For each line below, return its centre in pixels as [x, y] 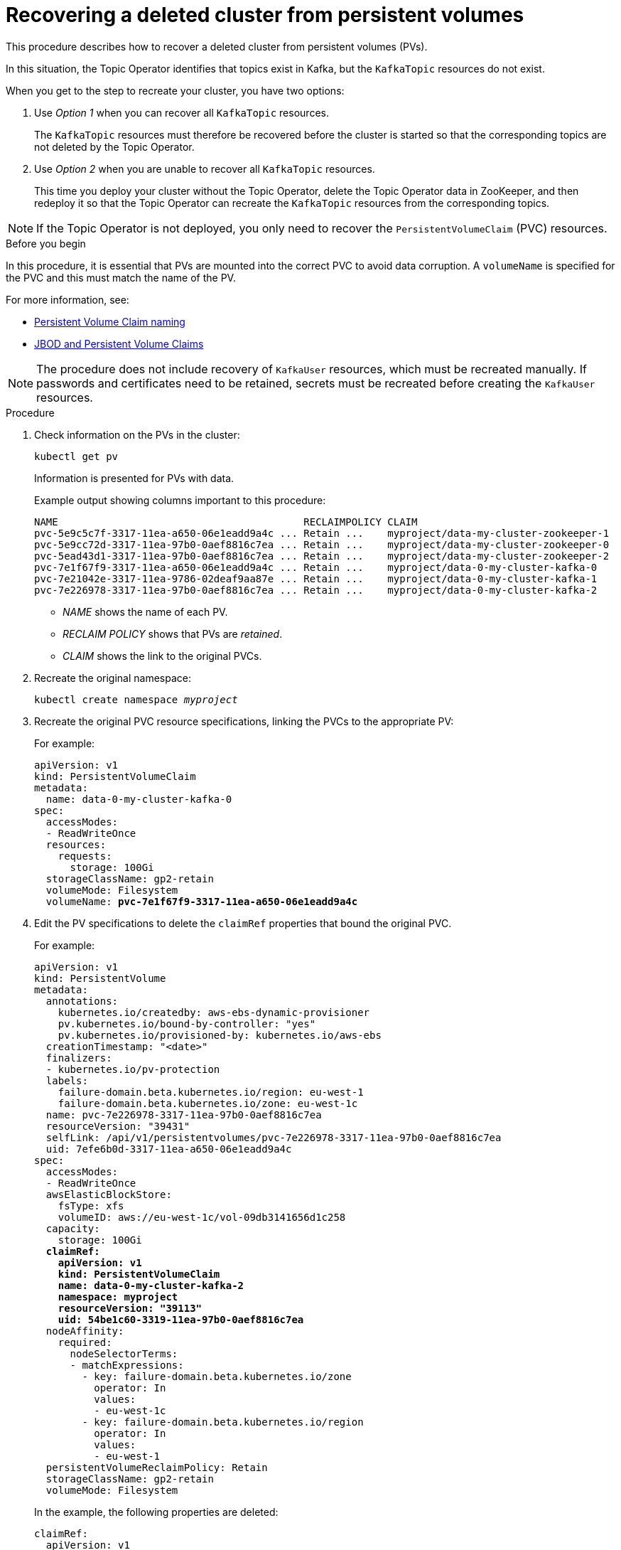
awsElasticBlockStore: [109, 1194]
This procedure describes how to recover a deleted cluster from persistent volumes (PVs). [217, 46]
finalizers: [79, 1058]
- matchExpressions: [127, 1365]
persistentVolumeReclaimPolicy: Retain [157, 1467]
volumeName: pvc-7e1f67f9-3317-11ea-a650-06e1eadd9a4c [202, 901]
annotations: [82, 1001]
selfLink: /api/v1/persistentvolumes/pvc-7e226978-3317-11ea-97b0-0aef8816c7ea [274, 1137]
